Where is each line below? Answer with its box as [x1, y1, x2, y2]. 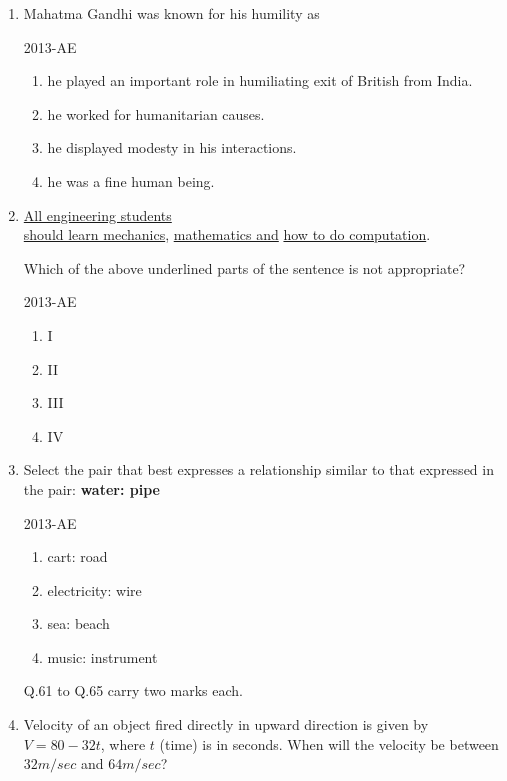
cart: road [47, 546, 108, 567]
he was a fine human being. [47, 170, 215, 191]
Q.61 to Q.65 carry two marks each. [23, 680, 243, 701]
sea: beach [47, 613, 110, 634]
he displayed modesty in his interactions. [47, 137, 297, 158]
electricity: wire [47, 579, 142, 600]
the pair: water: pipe [23, 478, 160, 499]
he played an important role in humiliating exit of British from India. [47, 70, 473, 91]
